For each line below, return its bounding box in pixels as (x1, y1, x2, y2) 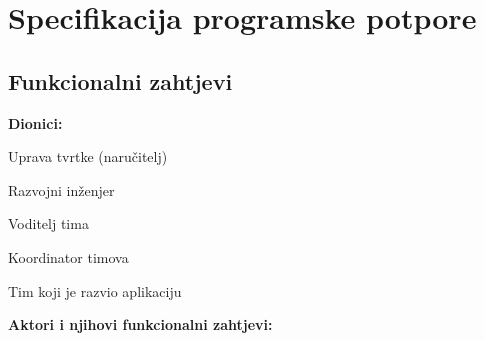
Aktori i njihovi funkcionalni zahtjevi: (8, 314, 273, 335)
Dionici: (8, 112, 63, 133)
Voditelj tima (8, 213, 89, 234)
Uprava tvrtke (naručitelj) (8, 146, 168, 167)
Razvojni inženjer (8, 179, 115, 200)
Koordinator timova (8, 246, 129, 267)
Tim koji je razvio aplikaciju (8, 280, 182, 301)
